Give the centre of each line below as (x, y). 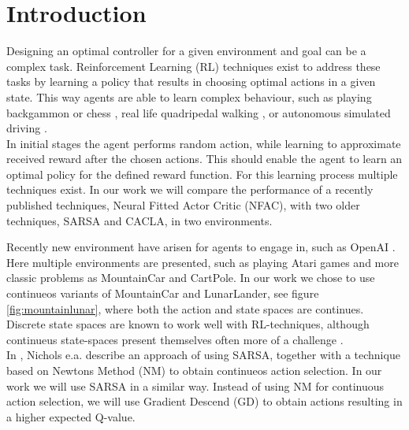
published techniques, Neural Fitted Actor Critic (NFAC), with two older (183, 205)
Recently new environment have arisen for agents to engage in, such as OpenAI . (201, 247)
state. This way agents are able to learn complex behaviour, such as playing (189, 96)
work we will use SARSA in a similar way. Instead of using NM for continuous (195, 386)
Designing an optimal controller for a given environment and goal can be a (186, 51)
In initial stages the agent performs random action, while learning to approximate (204, 143)
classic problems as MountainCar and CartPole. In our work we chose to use (191, 278)
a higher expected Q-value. (71, 416)
